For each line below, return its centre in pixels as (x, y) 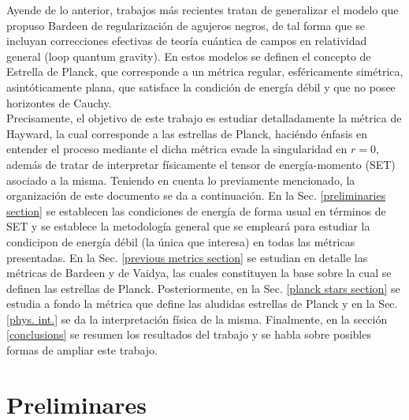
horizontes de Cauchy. (59, 102)
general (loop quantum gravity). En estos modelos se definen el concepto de (189, 56)
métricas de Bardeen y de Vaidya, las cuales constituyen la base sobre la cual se (199, 273)
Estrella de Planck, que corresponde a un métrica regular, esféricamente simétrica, (205, 71)
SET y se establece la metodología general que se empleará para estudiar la (188, 226)
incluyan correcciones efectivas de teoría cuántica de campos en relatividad (187, 41)
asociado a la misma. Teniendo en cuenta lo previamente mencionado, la (181, 180)
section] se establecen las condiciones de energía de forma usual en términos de (196, 210)
